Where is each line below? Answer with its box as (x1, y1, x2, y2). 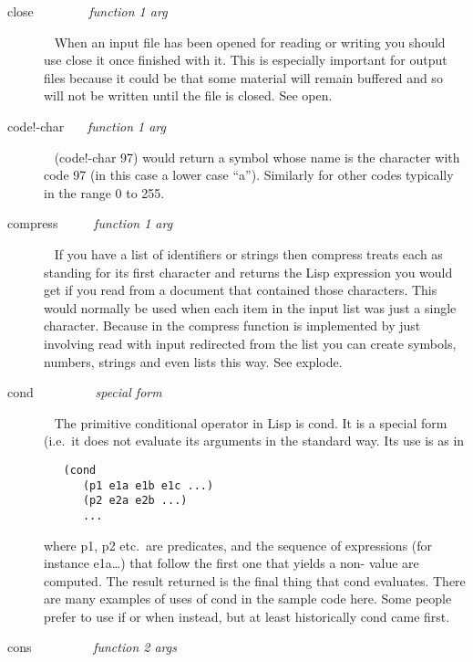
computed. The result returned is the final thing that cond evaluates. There (44, 571, 466, 590)
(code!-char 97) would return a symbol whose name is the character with (54, 147, 460, 166)
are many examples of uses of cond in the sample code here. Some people (44, 589, 452, 608)
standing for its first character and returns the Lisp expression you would (44, 262, 453, 281)
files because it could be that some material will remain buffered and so (44, 68, 443, 87)
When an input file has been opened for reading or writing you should (54, 32, 446, 51)
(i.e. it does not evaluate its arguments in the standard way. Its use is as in (44, 431, 465, 450)
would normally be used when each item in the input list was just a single (44, 298, 457, 317)
